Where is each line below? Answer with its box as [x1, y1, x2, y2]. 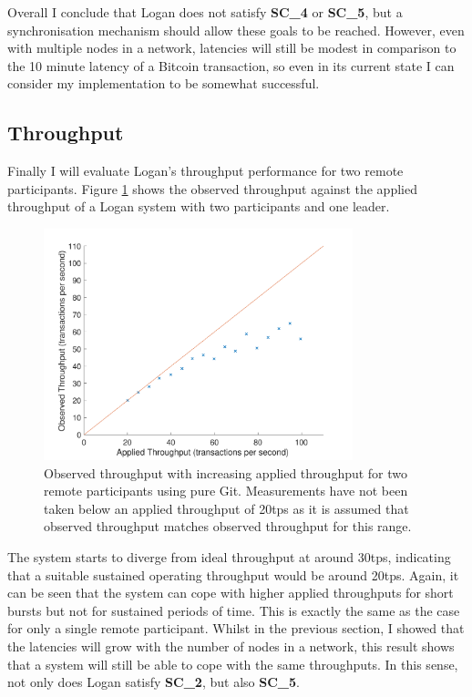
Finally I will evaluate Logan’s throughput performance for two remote [7, 161, 404, 180]
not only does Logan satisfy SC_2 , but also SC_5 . [7, 672, 300, 692]
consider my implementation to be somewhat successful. [7, 74, 320, 93]
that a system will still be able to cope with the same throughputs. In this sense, [7, 654, 458, 673]
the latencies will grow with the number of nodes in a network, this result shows [7, 636, 455, 655]
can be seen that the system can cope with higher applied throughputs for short [7, 583, 454, 602]
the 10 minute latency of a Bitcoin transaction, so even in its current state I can [7, 56, 455, 75]
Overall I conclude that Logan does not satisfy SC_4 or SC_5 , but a [7, 3, 403, 21]
